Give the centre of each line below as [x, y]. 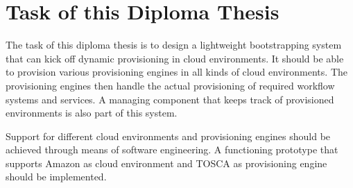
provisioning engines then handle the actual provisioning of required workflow [170, 85]
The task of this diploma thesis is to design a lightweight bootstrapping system [174, 45]
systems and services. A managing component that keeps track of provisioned [170, 99]
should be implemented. [56, 177]
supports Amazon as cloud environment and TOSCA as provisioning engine [166, 163]
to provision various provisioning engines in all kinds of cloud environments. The [176, 72]
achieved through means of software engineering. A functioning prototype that [172, 149]
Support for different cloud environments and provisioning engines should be [168, 136]
